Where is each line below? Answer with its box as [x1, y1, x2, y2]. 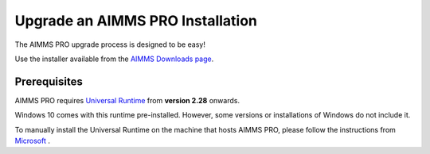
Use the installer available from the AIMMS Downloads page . [14, 54, 214, 64]
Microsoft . [14, 136, 51, 146]
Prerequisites [14, 75, 83, 88]
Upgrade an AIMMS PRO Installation [14, 12, 258, 29]
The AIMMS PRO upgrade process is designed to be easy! [14, 40, 206, 49]
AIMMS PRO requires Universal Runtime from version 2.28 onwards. [14, 95, 240, 105]
